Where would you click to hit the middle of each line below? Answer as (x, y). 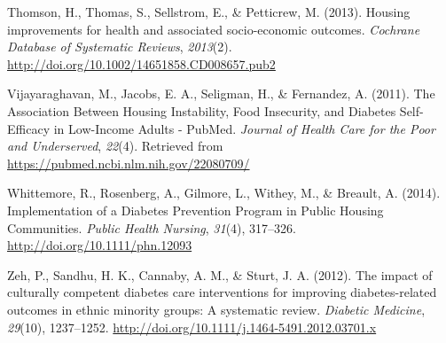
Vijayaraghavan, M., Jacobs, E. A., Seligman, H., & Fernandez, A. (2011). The (221, 94)
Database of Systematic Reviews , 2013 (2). (120, 47)
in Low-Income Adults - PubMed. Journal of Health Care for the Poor (244, 128)
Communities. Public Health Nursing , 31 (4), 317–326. (152, 227)
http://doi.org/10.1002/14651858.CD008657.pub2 (141, 63)
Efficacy (29, 128)
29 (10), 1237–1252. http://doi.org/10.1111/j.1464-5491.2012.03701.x (192, 327)
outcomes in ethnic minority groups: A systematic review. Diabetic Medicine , (216, 309)
